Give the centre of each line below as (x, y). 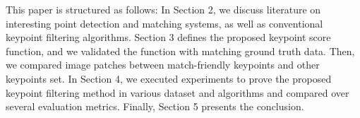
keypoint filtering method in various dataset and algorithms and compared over (178, 92)
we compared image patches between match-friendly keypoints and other (163, 65)
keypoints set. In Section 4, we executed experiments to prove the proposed (169, 78)
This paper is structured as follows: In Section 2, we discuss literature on (163, 9)
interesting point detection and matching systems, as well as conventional (164, 23)
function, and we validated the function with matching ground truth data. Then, (180, 51)
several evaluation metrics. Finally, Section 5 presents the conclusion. (155, 106)
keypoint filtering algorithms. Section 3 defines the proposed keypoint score (168, 37)
